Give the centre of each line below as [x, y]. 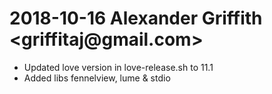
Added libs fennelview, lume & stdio [97, 78]
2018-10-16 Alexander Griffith [136, 18]
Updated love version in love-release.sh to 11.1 [118, 67]
